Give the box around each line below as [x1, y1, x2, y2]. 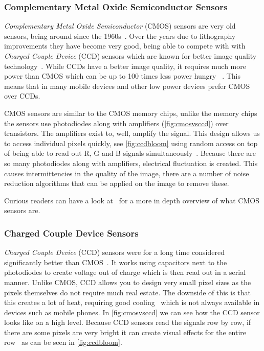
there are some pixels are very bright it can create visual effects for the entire [4, 326, 247, 337]
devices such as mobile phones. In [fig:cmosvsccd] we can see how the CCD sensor [4, 307, 260, 317]
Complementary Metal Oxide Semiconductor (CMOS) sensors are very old [4, 20, 236, 31]
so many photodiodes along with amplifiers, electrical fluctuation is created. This [4, 157, 258, 168]
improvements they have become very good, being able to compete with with [4, 40, 246, 51]
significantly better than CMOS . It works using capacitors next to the [4, 256, 227, 267]
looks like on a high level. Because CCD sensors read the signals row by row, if [4, 317, 251, 327]
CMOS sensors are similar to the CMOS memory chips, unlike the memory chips [4, 107, 257, 118]
